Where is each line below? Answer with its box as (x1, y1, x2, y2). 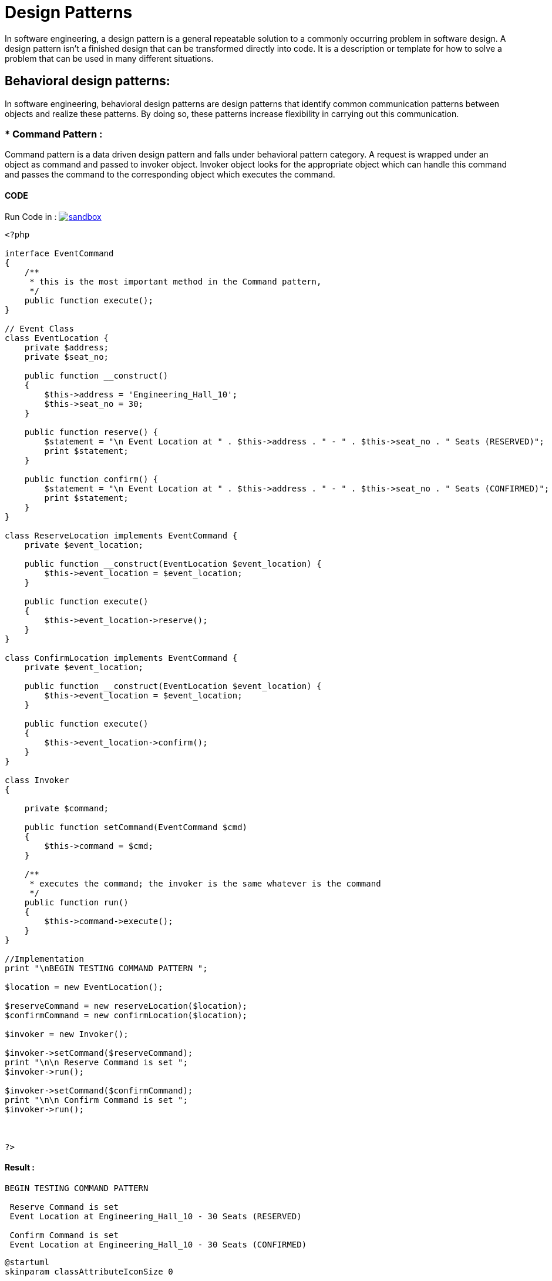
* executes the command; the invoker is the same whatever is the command (29, 878, 381, 888)
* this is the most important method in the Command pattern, (29, 276, 322, 286)
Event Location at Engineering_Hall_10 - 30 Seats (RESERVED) (9, 1211, 302, 1221)
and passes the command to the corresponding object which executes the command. (5, 169, 335, 180)
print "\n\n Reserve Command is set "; (5, 1057, 188, 1067)
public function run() (24, 897, 129, 907)
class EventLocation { (5, 333, 109, 343)
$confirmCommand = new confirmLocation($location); (5, 1010, 248, 1020)
